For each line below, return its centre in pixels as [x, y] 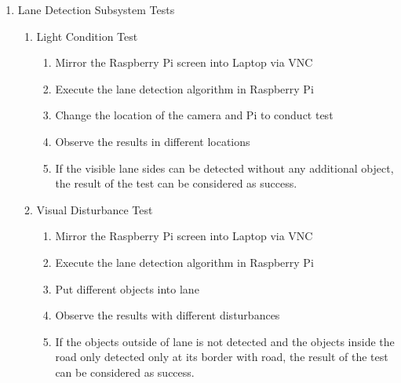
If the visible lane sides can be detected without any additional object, [224, 168]
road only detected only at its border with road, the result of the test [222, 357]
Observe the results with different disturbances [168, 315]
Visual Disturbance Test [95, 209]
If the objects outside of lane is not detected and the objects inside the [225, 341]
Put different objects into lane [127, 288]
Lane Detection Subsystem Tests [96, 9]
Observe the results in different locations [153, 141]
